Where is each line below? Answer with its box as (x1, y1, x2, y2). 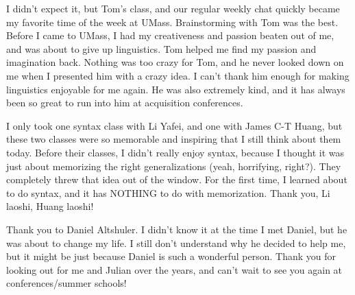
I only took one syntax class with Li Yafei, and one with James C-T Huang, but (6, 118, 343, 132)
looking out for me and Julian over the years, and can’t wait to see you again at (6, 262, 343, 276)
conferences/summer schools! (6, 276, 127, 290)
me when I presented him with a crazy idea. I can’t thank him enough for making (6, 68, 350, 82)
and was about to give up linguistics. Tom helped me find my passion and (6, 41, 317, 56)
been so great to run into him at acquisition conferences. (6, 95, 243, 110)
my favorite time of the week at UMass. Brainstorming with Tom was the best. (6, 14, 339, 29)
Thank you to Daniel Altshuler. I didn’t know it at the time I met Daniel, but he (6, 222, 347, 236)
